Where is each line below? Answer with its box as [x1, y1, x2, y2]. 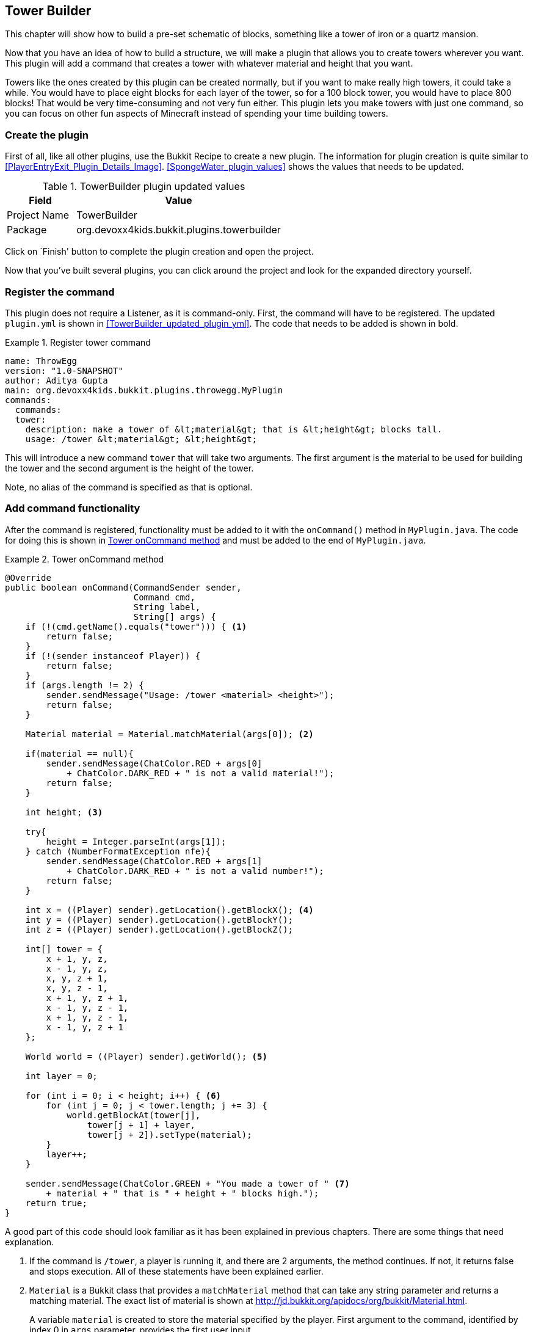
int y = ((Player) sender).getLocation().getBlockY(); [25, 914, 294, 925]
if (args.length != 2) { [25, 680, 144, 690]
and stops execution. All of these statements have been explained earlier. [29, 1265, 324, 1276]
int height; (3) [25, 807, 103, 817]
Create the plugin [5, 128, 89, 141]
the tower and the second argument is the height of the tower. [5, 462, 254, 473]
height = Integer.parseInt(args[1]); [46, 836, 227, 846]
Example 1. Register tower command [5, 337, 151, 348]
